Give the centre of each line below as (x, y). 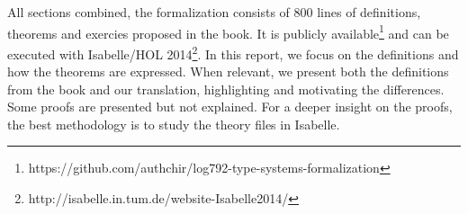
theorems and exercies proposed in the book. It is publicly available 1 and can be (228, 31)
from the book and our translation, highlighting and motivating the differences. (226, 89)
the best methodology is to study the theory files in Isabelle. (174, 124)
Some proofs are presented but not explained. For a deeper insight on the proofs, (230, 107)
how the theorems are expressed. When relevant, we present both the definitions (228, 71)
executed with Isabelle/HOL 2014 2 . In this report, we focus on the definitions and (233, 52)
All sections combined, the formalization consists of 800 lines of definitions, (214, 12)
